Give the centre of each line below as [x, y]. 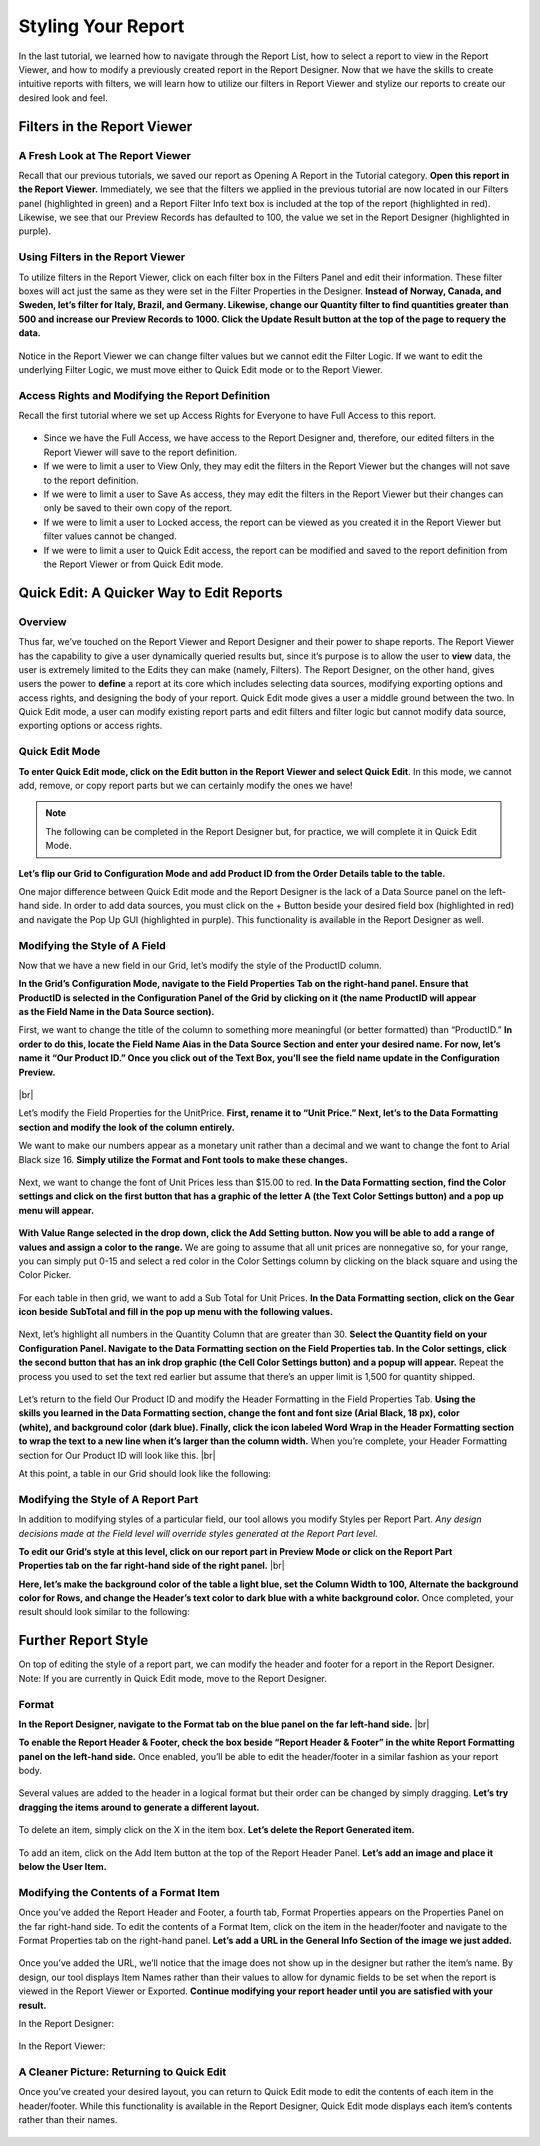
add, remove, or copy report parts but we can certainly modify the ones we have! [186, 785]
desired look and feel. [63, 97]
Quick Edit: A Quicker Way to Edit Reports [150, 592]
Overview [42, 622]
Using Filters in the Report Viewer [102, 257]
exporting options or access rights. [90, 726]
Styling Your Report [101, 26]
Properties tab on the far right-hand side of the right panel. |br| [151, 1566]
